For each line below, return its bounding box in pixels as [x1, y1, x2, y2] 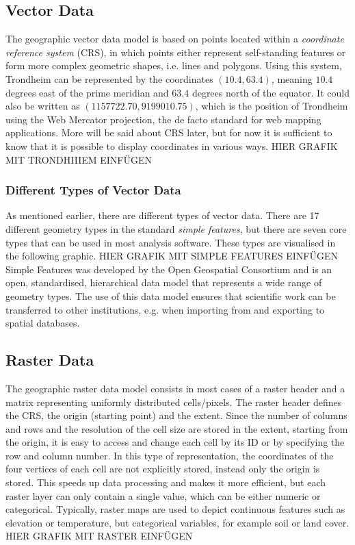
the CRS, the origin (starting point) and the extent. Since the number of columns [5, 408, 347, 422]
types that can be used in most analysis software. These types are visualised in [5, 235, 336, 249]
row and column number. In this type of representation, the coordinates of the [5, 448, 334, 462]
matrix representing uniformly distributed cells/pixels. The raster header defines [5, 394, 342, 409]
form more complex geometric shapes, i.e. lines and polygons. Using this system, [5, 58, 342, 73]
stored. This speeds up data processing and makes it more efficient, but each [5, 475, 326, 490]
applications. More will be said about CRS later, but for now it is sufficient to [5, 125, 332, 140]
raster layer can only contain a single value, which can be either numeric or [5, 488, 321, 503]
